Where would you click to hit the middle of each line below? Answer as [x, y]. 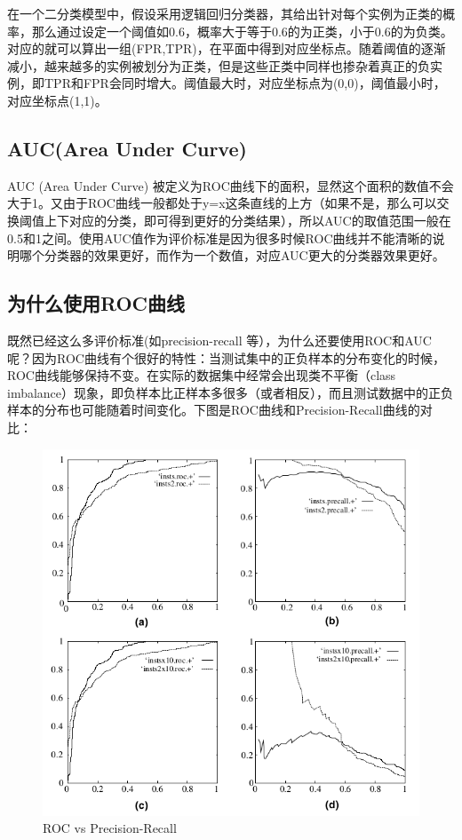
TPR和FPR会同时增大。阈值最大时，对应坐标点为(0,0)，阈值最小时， [245, 83]
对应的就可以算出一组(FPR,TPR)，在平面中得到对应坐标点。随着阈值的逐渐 [227, 48]
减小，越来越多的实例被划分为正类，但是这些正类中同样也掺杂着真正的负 [219, 65]
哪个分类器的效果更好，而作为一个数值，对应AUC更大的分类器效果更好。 [232, 255]
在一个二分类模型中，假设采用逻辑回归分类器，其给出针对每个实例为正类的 [225, 13]
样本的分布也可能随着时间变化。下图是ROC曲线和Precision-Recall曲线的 [214, 410]
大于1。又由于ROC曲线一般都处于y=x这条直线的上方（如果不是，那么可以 [222, 203]
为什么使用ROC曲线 [96, 303]
